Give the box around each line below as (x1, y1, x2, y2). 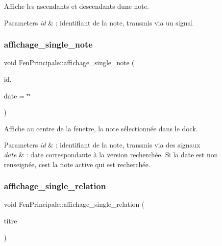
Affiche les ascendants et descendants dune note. (4, 1, 149, 11)
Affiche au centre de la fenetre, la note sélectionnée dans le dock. (4, 123, 198, 133)
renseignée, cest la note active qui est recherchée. (4, 159, 150, 169)
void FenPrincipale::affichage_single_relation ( (4, 199, 145, 209)
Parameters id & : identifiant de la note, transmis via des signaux (4, 140, 200, 150)
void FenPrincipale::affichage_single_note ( (4, 57, 135, 68)
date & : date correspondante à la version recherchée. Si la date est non (4, 149, 218, 159)
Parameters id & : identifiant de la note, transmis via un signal (4, 17, 193, 27)
